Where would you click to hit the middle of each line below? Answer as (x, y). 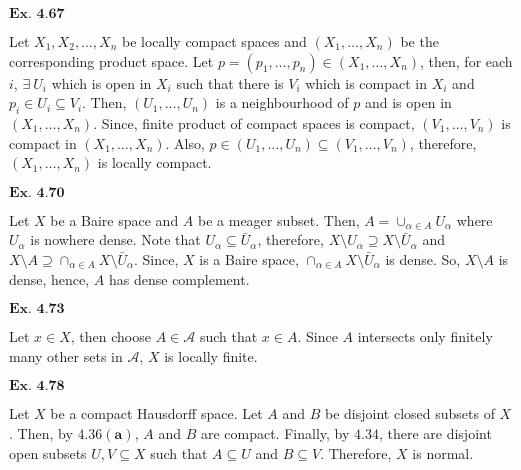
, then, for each (466, 60)
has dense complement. (179, 278)
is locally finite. (211, 355)
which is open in (101, 82)
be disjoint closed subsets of (410, 413)
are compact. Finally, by (275, 432)
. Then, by (41, 432)
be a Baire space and (114, 219)
